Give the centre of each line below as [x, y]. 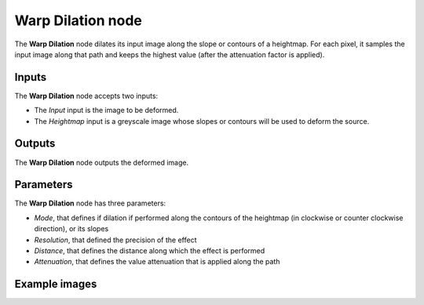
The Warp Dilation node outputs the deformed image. [101, 162]
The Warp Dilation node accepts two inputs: [86, 96]
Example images [56, 284]
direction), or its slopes [71, 229]
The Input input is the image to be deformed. [106, 111]
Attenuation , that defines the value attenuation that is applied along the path [157, 262]
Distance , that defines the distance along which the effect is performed [150, 251]
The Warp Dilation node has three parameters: [90, 203]
